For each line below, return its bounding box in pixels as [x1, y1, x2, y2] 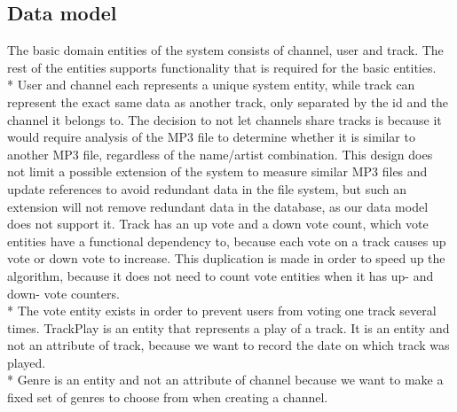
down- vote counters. [7, 284, 120, 302]
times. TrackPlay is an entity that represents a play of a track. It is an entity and [7, 318, 450, 337]
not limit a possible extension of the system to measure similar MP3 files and [7, 162, 428, 181]
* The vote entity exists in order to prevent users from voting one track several [7, 301, 437, 320]
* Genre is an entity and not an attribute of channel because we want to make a [7, 370, 444, 389]
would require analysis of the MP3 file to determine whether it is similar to [7, 128, 415, 146]
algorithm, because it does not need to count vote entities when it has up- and [7, 266, 434, 284]
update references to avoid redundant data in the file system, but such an [7, 179, 406, 198]
